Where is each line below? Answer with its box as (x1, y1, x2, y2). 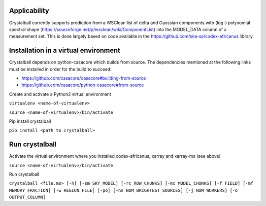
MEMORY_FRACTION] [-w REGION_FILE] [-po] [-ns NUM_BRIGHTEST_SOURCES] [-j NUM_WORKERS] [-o (9, 187, 238, 193)
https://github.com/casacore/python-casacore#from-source (21, 82, 144, 88)
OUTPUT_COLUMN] (9, 195, 46, 200)
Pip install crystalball (9, 118, 51, 124)
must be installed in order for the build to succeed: (9, 66, 112, 72)
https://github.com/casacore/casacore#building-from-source (21, 75, 146, 81)
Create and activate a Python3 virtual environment (9, 91, 111, 97)
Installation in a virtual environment (9, 46, 121, 55)
